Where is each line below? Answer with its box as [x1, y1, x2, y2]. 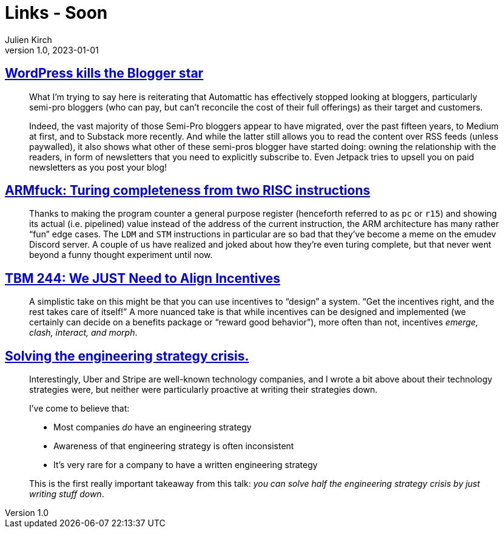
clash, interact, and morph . [29, 327, 138, 338]
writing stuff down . [29, 489, 104, 500]
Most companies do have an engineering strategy [53, 422, 252, 433]
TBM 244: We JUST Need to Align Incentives [5, 270, 280, 286]
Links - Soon [5, 2, 108, 23]
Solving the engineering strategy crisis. [5, 348, 249, 364]
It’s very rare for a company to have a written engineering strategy [53, 460, 318, 470]
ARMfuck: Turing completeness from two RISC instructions [5, 183, 371, 199]
